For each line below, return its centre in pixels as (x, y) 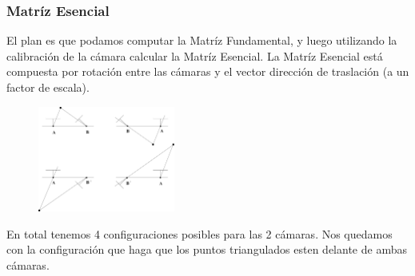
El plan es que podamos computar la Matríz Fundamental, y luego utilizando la (202, 40)
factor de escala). (48, 87)
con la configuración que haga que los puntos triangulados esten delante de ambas (207, 249)
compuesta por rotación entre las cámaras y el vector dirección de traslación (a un (208, 71)
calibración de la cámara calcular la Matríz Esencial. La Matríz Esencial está (195, 55)
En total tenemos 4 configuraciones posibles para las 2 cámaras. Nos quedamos (200, 233)
